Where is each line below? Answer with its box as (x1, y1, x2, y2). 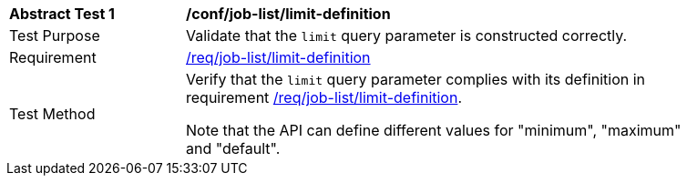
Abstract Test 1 (9, 5, 115, 23)
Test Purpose (9, 26, 100, 45)
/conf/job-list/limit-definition (186, 5, 391, 23)
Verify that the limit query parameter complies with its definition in (186, 70, 646, 88)
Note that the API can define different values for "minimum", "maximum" (186, 121, 682, 139)
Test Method (9, 105, 96, 123)
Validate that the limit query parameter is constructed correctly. (186, 26, 628, 45)
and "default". (186, 139, 281, 158)
